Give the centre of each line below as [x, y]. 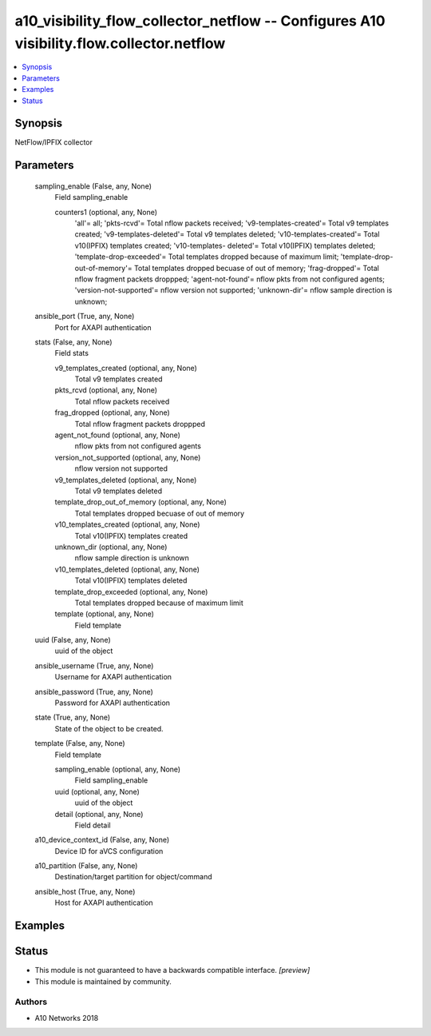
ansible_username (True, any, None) [94, 665]
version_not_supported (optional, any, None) [128, 457]
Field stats [72, 353]
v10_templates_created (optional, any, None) [127, 524]
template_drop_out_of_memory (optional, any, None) [141, 502]
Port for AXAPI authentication [103, 327]
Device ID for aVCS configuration [109, 851]
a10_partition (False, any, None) [86, 866]
